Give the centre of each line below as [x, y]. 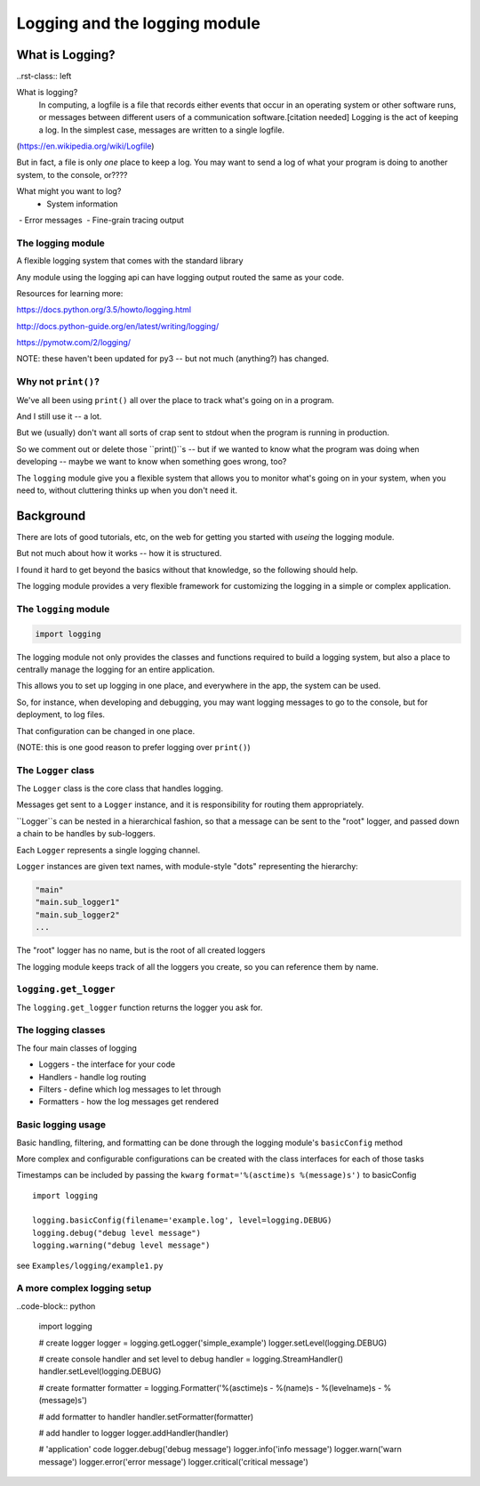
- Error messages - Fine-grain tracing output [101, 220]
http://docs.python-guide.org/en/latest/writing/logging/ [118, 326]
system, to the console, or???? [72, 174]
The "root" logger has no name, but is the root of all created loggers [141, 950]
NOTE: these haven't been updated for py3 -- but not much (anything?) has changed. [172, 359]
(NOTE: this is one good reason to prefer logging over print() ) [133, 747]
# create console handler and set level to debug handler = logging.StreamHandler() [191, 1359]
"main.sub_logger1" [77, 902]
